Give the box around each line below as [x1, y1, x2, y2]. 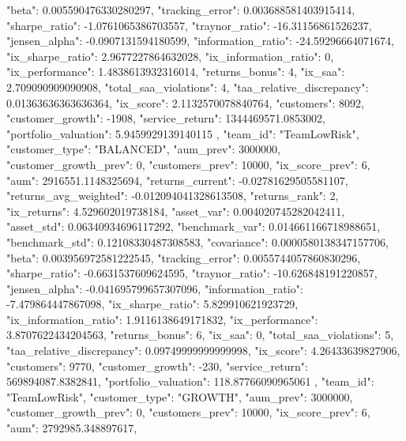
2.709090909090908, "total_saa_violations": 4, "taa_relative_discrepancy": [6, 78, 369, 95]
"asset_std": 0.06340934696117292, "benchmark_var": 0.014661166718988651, [6, 218, 381, 235]
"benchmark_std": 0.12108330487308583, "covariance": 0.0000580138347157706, [6, 233, 389, 250]
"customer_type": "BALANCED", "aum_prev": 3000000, [6, 141, 280, 157]
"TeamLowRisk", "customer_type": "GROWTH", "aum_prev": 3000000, [6, 388, 353, 405]
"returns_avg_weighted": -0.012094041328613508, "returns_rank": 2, [6, 187, 339, 204]
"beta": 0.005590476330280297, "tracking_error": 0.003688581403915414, [6, 2, 355, 17]
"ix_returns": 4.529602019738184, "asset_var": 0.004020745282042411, [6, 202, 345, 219]
